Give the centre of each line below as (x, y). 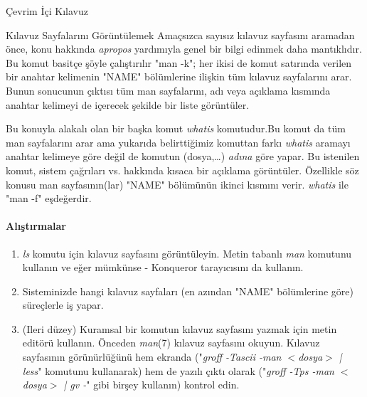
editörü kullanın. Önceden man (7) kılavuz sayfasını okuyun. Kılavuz (171, 343)
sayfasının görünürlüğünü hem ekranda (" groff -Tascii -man (152, 357)
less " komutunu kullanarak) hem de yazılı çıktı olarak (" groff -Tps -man (178, 370)
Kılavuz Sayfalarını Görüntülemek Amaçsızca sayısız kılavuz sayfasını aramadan (180, 35)
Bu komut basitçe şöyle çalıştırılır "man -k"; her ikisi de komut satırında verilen (179, 62)
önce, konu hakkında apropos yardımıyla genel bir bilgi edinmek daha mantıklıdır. (184, 49)
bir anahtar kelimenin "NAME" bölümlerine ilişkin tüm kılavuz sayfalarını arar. (179, 76)
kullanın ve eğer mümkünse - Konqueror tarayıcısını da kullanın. (163, 267)
